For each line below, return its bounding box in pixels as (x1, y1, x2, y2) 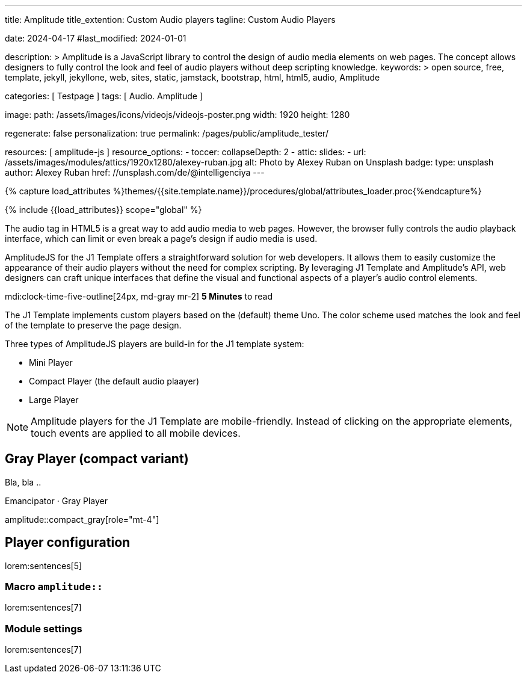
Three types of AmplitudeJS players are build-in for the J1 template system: (5, 339, 304, 349)
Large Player (29, 395, 79, 405)
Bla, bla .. (5, 476, 42, 487)
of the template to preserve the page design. (5, 320, 182, 330)
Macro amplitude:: (5, 581, 103, 593)
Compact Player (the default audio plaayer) (29, 376, 199, 386)
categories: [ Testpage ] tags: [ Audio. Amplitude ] (5, 91, 203, 101)
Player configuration (5, 535, 131, 550)
